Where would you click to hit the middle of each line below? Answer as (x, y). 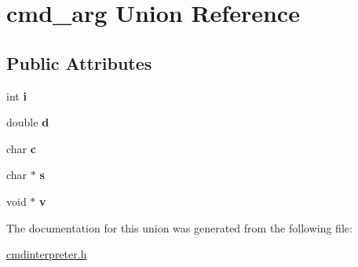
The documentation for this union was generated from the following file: (179, 227)
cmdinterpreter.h (47, 254)
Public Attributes (79, 62)
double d (28, 122)
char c (21, 148)
